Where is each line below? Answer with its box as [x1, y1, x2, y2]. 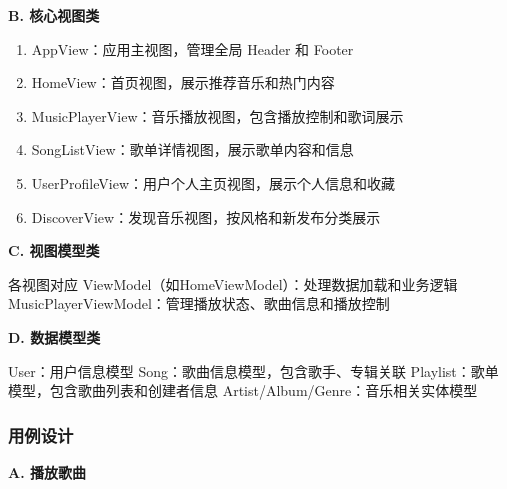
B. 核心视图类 [8, 5, 100, 25]
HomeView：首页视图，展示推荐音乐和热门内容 [31, 72, 335, 93]
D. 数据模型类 [8, 326, 101, 347]
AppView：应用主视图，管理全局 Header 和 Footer [31, 38, 354, 59]
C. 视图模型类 [8, 240, 100, 261]
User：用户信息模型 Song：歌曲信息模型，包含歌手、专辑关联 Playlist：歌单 [8, 360, 499, 381]
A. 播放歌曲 [8, 461, 86, 482]
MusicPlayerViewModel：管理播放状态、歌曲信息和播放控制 [8, 293, 390, 314]
